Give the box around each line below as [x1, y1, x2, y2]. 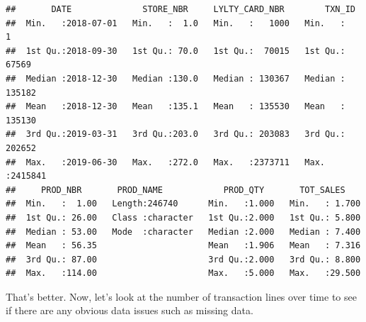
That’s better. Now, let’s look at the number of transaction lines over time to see [6, 289, 357, 304]
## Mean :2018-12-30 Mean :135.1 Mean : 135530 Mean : [6, 101, 345, 112]
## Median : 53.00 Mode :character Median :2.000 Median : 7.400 [6, 226, 361, 237]
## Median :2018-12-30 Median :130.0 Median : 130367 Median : [6, 73, 345, 84]
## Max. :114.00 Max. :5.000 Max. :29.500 [6, 268, 361, 279]
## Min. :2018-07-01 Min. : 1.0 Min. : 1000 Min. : [6, 18, 345, 28]
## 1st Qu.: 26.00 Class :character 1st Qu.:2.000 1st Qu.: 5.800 [6, 212, 361, 223]
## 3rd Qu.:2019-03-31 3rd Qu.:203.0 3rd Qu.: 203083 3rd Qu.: [6, 129, 345, 140]
